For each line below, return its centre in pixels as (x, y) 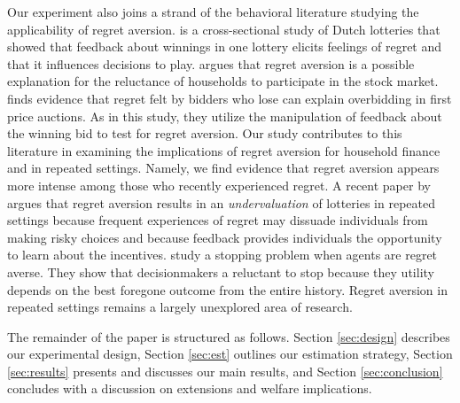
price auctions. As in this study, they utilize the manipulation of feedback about (225, 116)
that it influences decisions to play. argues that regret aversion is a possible (211, 63)
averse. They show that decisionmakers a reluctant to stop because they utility (221, 271)
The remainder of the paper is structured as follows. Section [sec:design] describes (229, 336)
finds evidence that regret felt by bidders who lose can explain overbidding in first (230, 98)
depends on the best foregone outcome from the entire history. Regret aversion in (227, 289)
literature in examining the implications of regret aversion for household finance (224, 150)
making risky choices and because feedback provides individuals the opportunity (225, 237)
